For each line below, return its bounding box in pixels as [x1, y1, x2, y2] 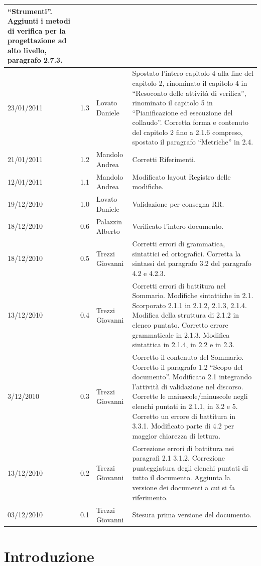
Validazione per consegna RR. [132, 198, 224, 209]
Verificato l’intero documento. [132, 221, 224, 231]
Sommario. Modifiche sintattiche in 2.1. [132, 290, 253, 301]
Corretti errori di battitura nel [132, 280, 226, 291]
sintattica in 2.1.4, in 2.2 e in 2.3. [132, 339, 235, 350]
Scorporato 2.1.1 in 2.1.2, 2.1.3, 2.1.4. [132, 300, 247, 310]
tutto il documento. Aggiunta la [132, 472, 230, 483]
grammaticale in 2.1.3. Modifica [132, 329, 230, 340]
